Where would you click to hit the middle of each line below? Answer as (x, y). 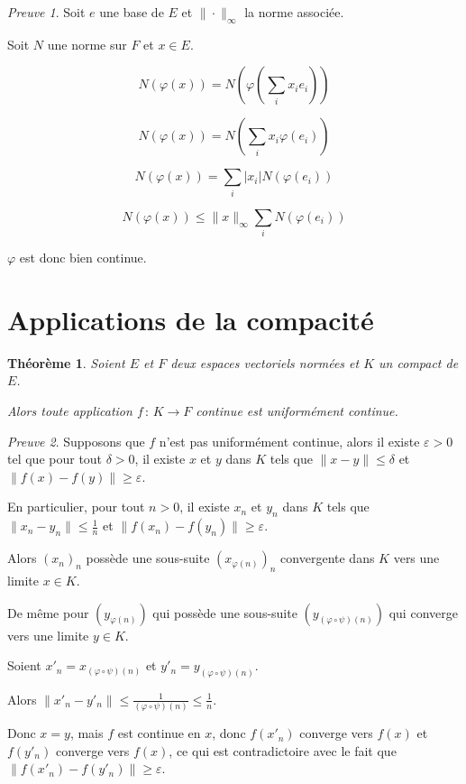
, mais (87, 733)
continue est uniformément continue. (297, 410)
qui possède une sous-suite (225, 612)
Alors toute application (70, 410)
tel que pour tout (55, 459)
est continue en (159, 733)
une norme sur (87, 44)
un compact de (419, 362)
